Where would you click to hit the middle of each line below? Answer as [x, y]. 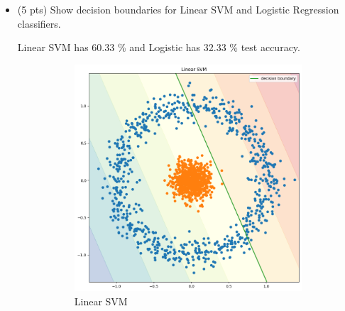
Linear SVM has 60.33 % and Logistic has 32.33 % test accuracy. [159, 47]
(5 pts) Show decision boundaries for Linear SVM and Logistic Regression [178, 9]
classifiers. [39, 23]
